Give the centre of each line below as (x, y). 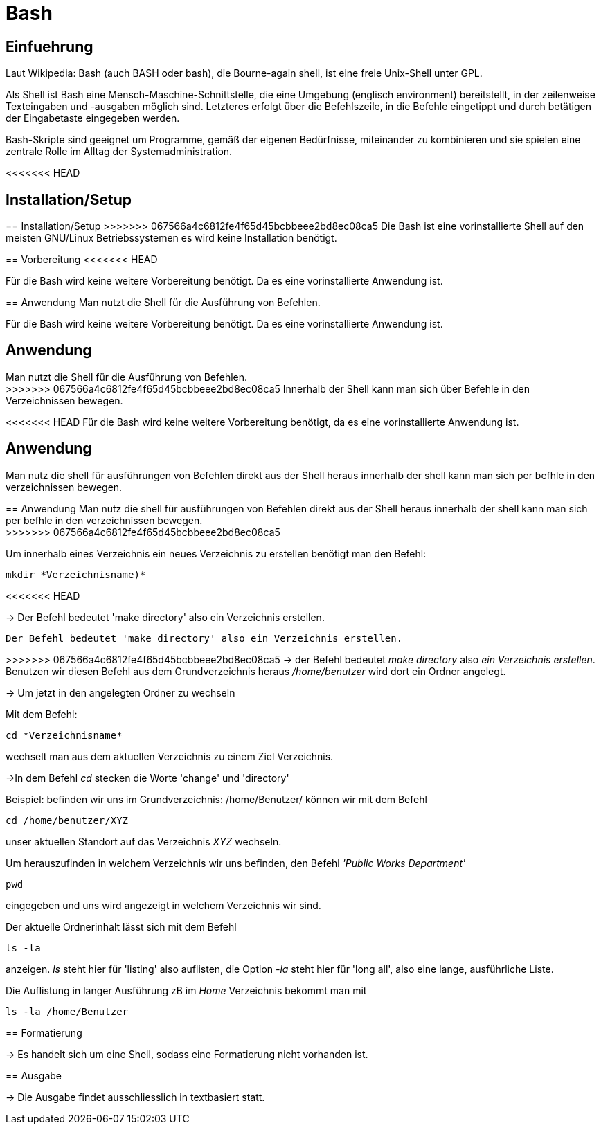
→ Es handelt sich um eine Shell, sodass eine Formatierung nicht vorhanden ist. (187, 1054)
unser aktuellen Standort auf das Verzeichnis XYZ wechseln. (144, 841)
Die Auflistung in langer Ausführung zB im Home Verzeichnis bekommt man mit (186, 990)
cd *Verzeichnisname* (64, 735)
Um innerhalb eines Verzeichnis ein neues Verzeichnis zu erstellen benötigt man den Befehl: (216, 553)
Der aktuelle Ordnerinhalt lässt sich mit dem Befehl (121, 926)
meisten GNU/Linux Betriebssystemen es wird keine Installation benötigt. (171, 238)
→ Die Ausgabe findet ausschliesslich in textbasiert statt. (135, 1097)
